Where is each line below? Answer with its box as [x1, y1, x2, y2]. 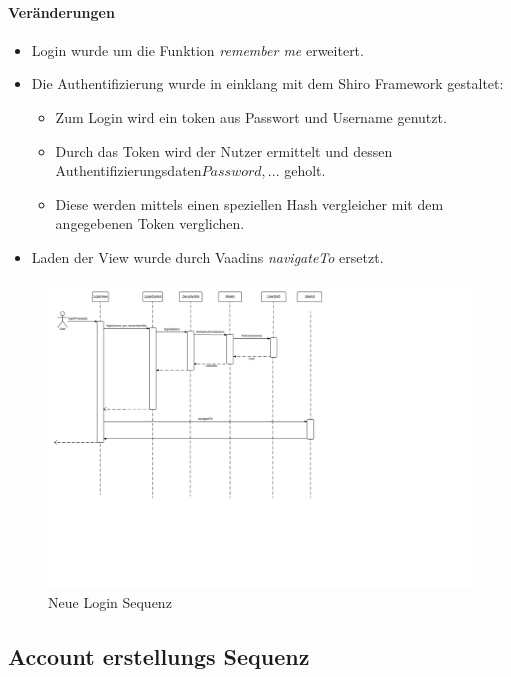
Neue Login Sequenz [48, 591, 172, 612]
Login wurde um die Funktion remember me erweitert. [31, 39, 364, 60]
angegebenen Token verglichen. [55, 213, 245, 234]
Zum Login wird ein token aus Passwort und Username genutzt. [55, 106, 447, 127]
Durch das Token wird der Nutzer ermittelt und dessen [55, 140, 393, 161]
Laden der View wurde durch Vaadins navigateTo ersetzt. [31, 246, 384, 267]
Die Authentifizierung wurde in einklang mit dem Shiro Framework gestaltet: [31, 73, 504, 94]
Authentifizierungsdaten [55, 160, 202, 181]
